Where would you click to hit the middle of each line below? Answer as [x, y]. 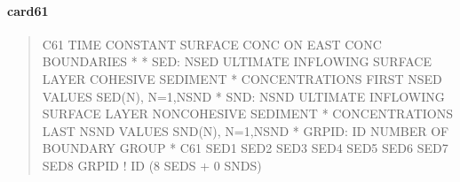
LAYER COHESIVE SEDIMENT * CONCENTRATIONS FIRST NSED [242, 78]
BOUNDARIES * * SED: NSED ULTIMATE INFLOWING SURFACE [237, 61]
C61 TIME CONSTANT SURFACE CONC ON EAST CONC [212, 44]
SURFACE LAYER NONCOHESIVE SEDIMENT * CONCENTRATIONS [248, 114]
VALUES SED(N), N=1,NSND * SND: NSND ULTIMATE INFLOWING [243, 96]
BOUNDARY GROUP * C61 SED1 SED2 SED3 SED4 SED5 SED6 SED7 [245, 148]
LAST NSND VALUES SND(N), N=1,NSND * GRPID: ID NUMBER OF [246, 130]
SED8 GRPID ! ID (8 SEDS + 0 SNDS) [152, 165]
